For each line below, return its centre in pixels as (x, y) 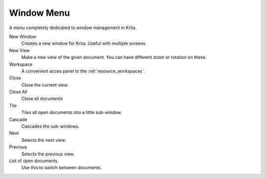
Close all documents (42, 99)
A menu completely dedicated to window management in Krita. (73, 28)
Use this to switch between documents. (62, 168)
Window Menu (39, 13)
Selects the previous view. (48, 154)
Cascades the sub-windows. (50, 126)
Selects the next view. (44, 140)
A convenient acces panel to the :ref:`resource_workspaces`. (83, 71)
